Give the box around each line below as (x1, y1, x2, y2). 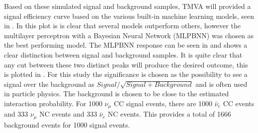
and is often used (195, 78, 248, 89)
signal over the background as (4, 78, 94, 89)
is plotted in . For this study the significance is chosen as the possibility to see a (4, 69, 248, 79)
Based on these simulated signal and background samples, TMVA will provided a (4, 1, 251, 11)
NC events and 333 (39, 109, 97, 119)
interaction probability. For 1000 (4, 98, 102, 108)
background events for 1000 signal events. (4, 119, 130, 130)
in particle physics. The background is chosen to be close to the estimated (4, 88, 229, 99)
